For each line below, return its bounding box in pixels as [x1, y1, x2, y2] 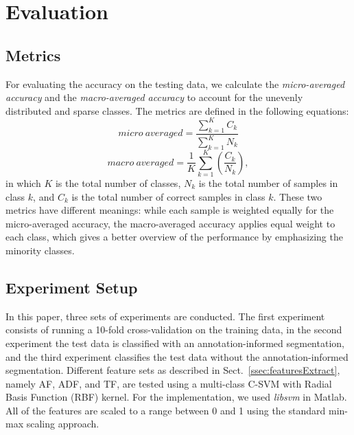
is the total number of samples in [198, 175, 338, 190]
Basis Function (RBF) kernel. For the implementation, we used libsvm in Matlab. [5, 390, 347, 404]
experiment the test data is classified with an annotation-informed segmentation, [5, 335, 344, 350]
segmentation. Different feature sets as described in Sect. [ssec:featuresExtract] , [5, 363, 340, 377]
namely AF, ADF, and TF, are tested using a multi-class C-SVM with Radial [5, 376, 332, 390]
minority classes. [5, 243, 75, 257]
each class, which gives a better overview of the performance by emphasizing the [5, 230, 343, 244]
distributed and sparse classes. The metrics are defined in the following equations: [5, 103, 349, 118]
